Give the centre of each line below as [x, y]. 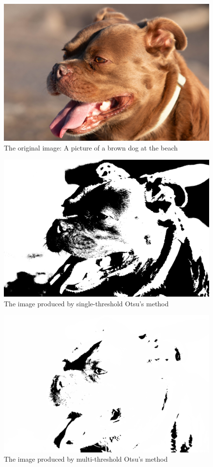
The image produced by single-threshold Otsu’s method [86, 303]
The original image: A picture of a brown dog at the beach [91, 147]
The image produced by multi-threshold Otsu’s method [86, 459]
